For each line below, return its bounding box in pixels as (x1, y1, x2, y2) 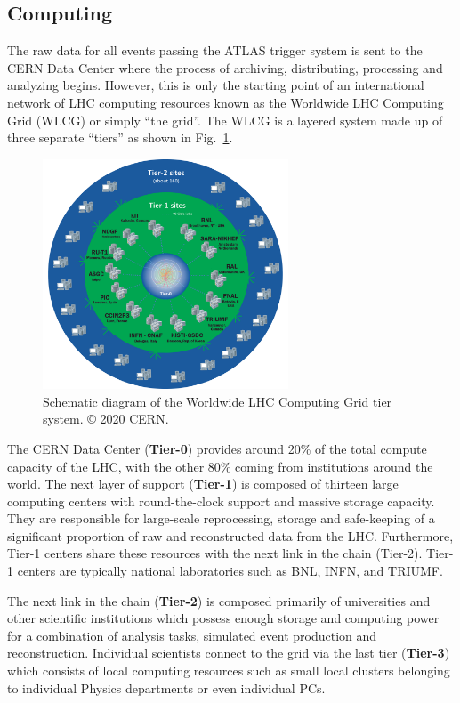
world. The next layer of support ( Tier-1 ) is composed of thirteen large (7, 474, 399, 493)
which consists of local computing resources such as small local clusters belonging (7, 661, 450, 680)
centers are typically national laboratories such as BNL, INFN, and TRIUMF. (17, 562, 443, 580)
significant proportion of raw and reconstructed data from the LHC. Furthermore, (7, 526, 454, 545)
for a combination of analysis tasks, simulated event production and (7, 626, 377, 644)
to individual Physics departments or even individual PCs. (7, 678, 326, 697)
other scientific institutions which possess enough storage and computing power (7, 609, 440, 627)
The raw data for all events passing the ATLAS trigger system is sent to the (7, 41, 423, 60)
